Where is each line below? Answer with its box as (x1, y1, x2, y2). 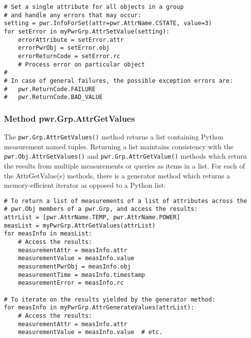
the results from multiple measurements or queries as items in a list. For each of (4, 161, 245, 170)
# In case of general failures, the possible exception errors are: (4, 77, 233, 84)
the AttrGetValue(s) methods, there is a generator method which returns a (4, 170, 230, 180)
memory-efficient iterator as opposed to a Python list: (4, 180, 166, 190)
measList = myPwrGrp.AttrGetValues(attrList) (4, 222, 156, 229)
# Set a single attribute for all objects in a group (4, 3, 184, 10)
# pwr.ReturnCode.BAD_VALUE (4, 94, 103, 101)
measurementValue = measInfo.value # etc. (18, 329, 163, 336)
